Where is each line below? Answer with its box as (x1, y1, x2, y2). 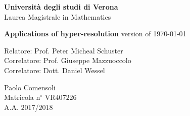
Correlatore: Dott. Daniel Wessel (4, 65, 105, 75)
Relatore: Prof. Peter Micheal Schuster (4, 45, 123, 55)
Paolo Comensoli (4, 82, 56, 92)
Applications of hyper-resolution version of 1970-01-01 (4, 28, 186, 39)
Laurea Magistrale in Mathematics (4, 11, 111, 22)
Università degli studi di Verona (4, 2, 118, 12)
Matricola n (4, 92, 40, 102)
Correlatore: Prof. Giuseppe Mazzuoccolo (4, 55, 131, 66)
